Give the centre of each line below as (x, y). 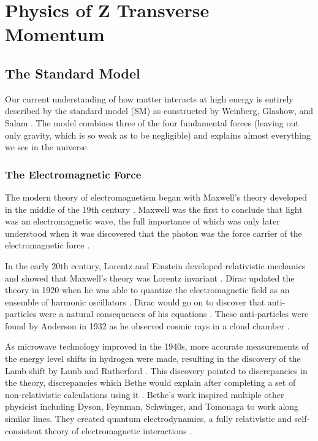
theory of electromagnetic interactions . (119, 430)
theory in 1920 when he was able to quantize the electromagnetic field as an (147, 290)
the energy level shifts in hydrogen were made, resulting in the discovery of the (153, 359)
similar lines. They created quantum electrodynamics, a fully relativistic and (148, 419)
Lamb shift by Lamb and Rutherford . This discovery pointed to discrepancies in (156, 370)
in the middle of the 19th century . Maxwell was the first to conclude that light (154, 209)
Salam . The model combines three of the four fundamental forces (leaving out (152, 122)
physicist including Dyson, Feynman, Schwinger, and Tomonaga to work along (152, 406)
